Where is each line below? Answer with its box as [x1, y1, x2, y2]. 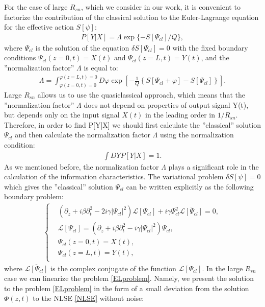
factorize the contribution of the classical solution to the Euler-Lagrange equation [4, 11, 259, 22]
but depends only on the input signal [4, 109, 120, 120]
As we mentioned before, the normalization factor [4, 161, 159, 172]
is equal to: [84, 62, 118, 73]
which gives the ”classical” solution [4, 181, 113, 192]
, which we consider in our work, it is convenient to [81, 2, 241, 12]
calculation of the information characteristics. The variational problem [4, 171, 224, 182]
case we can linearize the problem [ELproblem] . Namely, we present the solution [4, 273, 254, 284]
